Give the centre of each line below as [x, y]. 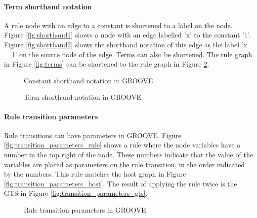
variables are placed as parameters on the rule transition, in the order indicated [125, 164]
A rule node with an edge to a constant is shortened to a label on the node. [118, 25]
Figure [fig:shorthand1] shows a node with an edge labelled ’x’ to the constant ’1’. [127, 35]
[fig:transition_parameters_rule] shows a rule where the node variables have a [122, 145]
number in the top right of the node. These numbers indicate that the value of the [128, 154]
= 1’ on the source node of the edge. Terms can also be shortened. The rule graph [128, 54]
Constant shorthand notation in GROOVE [88, 80]
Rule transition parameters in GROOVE [85, 209]
